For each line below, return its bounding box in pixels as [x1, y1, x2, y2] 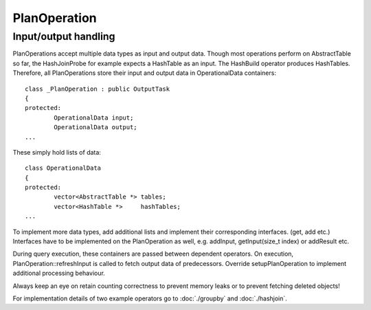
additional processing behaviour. [12, 269, 106, 278]
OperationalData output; [54, 124, 137, 131]
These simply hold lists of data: [12, 148, 101, 156]
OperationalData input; [54, 113, 134, 122]
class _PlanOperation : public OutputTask [25, 85, 170, 93]
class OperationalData [25, 164, 102, 172]
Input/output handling [12, 30, 115, 43]
